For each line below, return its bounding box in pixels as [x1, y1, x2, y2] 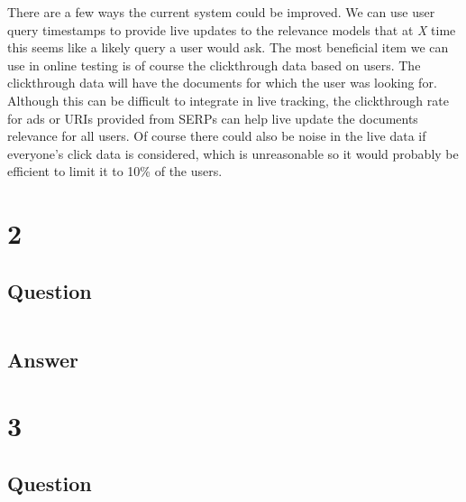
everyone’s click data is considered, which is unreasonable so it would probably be [7, 144, 459, 163]
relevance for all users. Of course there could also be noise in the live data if [7, 126, 426, 145]
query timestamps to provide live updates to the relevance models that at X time [7, 20, 456, 39]
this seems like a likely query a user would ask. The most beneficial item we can [7, 38, 449, 57]
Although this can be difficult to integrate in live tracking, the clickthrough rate [7, 90, 449, 109]
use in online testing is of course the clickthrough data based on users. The [7, 55, 421, 74]
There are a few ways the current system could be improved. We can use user [7, 3, 435, 21]
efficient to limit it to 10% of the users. [7, 162, 223, 181]
